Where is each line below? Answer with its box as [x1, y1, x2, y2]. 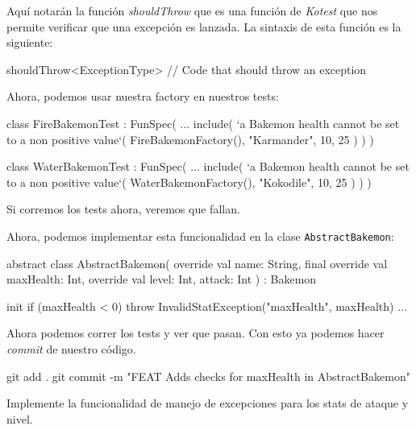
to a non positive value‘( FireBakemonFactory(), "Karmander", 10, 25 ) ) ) [6, 130, 374, 147]
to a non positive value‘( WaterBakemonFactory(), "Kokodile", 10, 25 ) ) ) [6, 173, 372, 190]
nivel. [6, 410, 33, 427]
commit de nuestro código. [6, 340, 136, 357]
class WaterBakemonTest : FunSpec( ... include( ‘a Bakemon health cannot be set [6, 158, 410, 175]
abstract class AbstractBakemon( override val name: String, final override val [6, 254, 388, 271]
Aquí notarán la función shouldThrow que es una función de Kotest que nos [6, 2, 378, 19]
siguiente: [6, 34, 53, 51]
